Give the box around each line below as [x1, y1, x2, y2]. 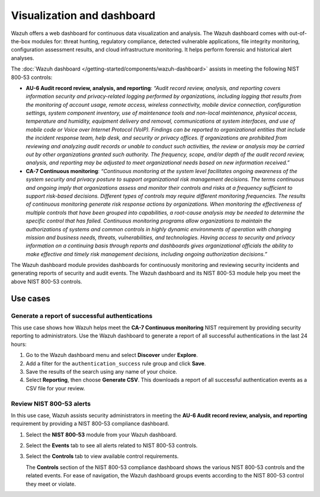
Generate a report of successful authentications [11, 311, 153, 320]
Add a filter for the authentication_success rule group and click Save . [25, 359, 206, 367]
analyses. [11, 54, 35, 62]
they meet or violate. [25, 480, 76, 488]
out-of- [289, 30, 308, 37]
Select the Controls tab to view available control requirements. [25, 453, 179, 460]
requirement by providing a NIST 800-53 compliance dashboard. [11, 420, 169, 427]
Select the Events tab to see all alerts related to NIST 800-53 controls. [25, 442, 198, 449]
